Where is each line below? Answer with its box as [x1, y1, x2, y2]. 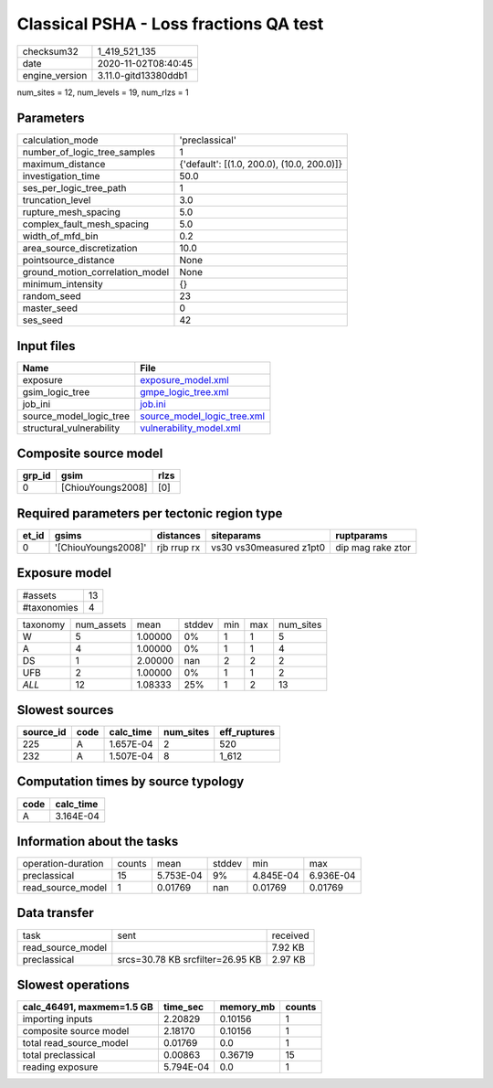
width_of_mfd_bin [22, 229, 100, 242]
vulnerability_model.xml [140, 421, 241, 434]
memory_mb [219, 1001, 276, 1014]
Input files [16, 338, 77, 354]
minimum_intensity [22, 278, 104, 291]
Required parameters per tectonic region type [16, 506, 283, 521]
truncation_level [22, 194, 91, 207]
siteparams [211, 529, 262, 541]
